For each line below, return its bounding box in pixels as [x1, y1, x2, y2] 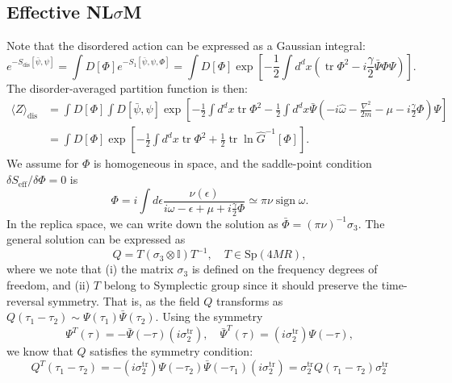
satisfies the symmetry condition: [90, 343, 253, 360]
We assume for [6, 155, 79, 172]
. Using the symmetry [155, 308, 263, 325]
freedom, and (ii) [6, 276, 90, 293]
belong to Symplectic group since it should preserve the [103, 276, 379, 293]
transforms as [216, 292, 283, 309]
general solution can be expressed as [6, 231, 186, 248]
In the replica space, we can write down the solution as [6, 214, 278, 231]
